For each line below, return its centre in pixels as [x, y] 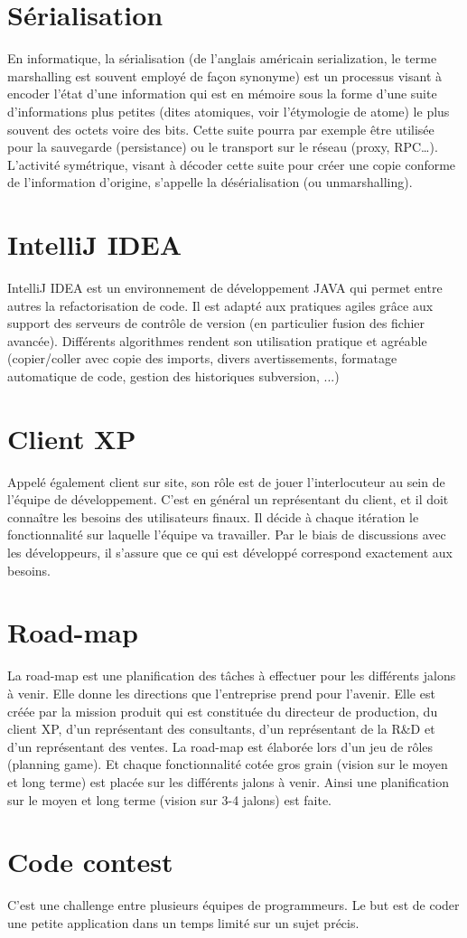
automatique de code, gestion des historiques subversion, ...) [173, 375]
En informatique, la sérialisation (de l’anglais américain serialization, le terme [222, 58]
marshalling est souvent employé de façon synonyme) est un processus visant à [224, 75]
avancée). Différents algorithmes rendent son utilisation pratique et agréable [217, 340]
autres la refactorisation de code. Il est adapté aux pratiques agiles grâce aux [220, 305]
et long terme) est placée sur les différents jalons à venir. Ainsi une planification [229, 781]
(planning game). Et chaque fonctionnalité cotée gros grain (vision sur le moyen [228, 764]
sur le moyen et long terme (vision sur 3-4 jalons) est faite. [170, 799]
